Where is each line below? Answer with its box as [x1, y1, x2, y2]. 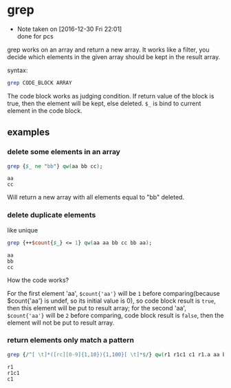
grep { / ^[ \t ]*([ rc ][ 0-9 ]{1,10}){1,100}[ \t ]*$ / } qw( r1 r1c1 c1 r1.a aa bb [7, 351, 229, 358]
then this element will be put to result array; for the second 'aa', [7, 303, 187, 312]
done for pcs [16, 32, 54, 40]
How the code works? [7, 276, 69, 284]
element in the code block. [7, 106, 82, 115]
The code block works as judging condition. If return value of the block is [7, 91, 214, 100]
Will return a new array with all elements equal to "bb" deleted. [7, 193, 184, 202]
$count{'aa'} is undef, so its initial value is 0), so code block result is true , [7, 297, 217, 305]
